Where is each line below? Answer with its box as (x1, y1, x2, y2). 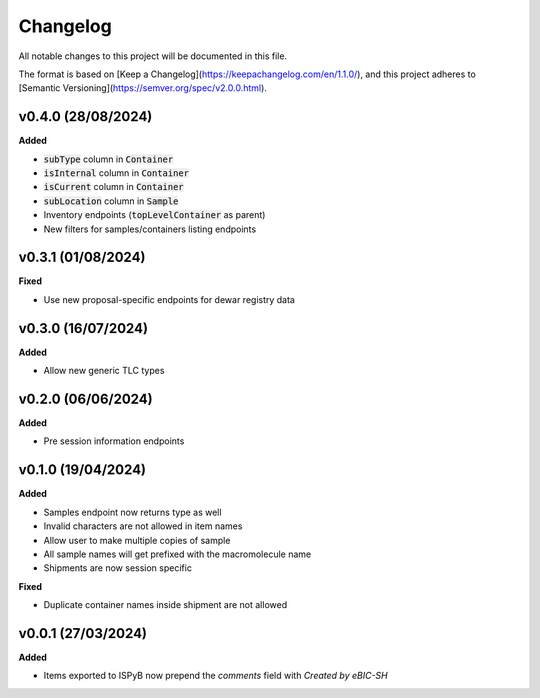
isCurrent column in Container (43, 181, 184, 193)
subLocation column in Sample (43, 195, 179, 207)
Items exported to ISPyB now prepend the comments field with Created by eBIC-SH (43, 670, 389, 682)
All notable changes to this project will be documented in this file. (18, 50, 288, 62)
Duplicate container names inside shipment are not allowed (43, 599, 288, 611)
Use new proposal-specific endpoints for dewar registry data (43, 293, 295, 305)
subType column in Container (43, 153, 174, 165)
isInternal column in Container (43, 167, 190, 179)
